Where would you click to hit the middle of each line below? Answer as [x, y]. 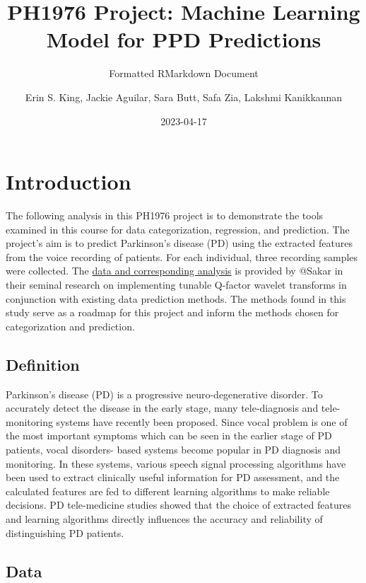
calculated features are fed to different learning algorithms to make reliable [168, 491]
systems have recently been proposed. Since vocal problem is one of [202, 421]
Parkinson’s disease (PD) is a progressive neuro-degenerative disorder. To [164, 394]
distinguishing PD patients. [65, 532]
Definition [43, 364]
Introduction [69, 181]
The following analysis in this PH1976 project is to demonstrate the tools [165, 215]
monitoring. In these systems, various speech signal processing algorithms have [176, 463]
